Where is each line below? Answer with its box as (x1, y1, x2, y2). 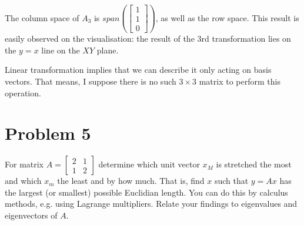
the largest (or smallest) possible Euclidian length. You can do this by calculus (5, 186, 288, 198)
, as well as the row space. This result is (155, 11, 299, 23)
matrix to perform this (199, 75, 280, 87)
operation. (5, 86, 41, 99)
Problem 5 (5, 121, 91, 145)
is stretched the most (216, 158, 292, 170)
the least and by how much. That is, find (57, 174, 205, 187)
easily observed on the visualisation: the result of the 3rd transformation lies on (5, 32, 291, 45)
